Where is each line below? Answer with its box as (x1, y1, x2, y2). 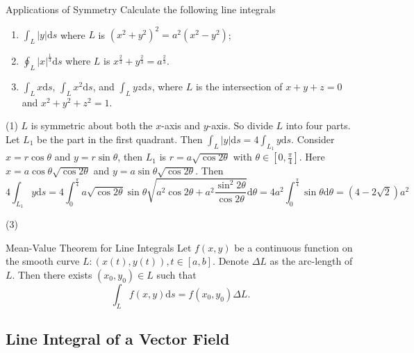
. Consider (291, 132, 335, 147)
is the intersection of (195, 79, 283, 94)
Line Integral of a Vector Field (6, 328, 230, 350)
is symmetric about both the (31, 118, 153, 133)
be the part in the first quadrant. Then (36, 132, 203, 147)
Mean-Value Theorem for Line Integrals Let (6, 240, 192, 254)
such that (156, 267, 197, 281)
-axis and (161, 118, 200, 133)
